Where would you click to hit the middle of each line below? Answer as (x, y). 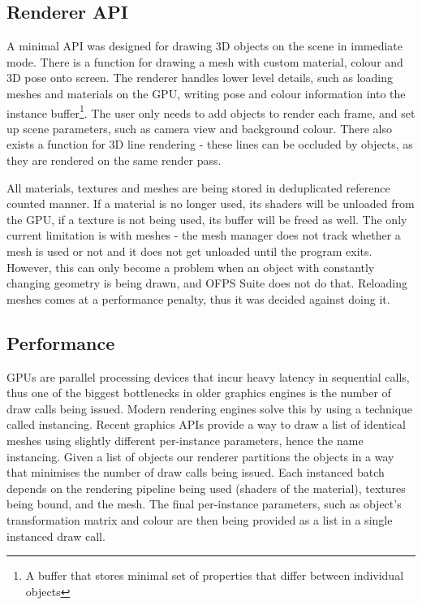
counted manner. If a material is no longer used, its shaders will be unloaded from (211, 203)
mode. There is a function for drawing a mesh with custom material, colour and (205, 61)
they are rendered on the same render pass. (114, 160)
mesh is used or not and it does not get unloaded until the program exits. (189, 251)
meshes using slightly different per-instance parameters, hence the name (185, 440)
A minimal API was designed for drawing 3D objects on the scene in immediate (205, 46)
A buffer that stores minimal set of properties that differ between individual (215, 575)
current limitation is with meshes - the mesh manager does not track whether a (204, 235)
